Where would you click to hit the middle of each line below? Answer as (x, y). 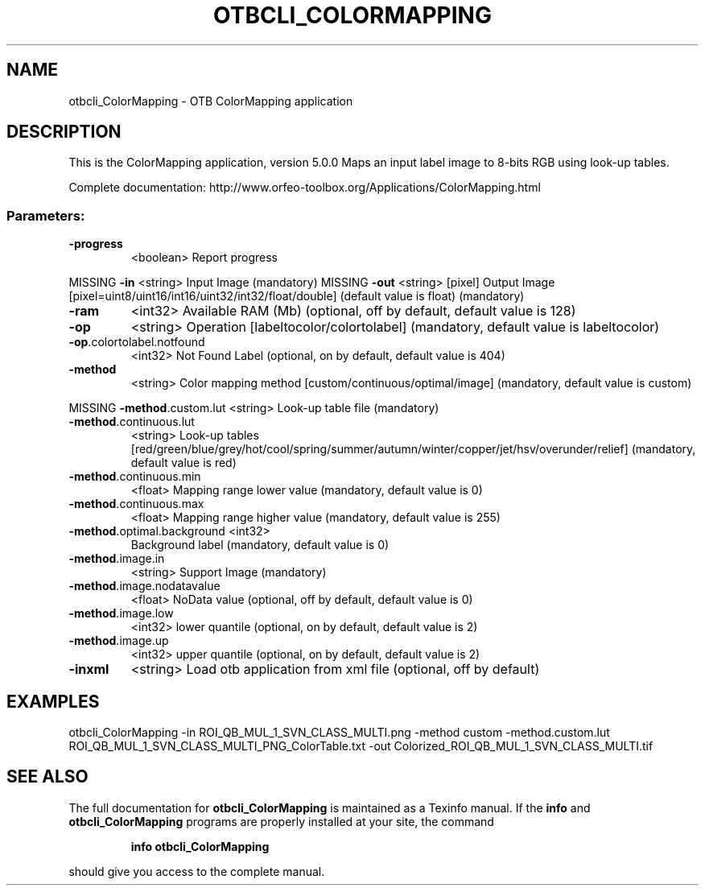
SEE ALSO (47, 777)
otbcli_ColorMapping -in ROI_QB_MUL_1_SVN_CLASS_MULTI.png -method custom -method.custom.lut (339, 733)
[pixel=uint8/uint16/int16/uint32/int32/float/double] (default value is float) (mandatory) (297, 296)
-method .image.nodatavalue (144, 586)
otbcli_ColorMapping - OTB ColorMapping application (211, 101)
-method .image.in (117, 559)
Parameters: (46, 215)
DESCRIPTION (64, 132)
